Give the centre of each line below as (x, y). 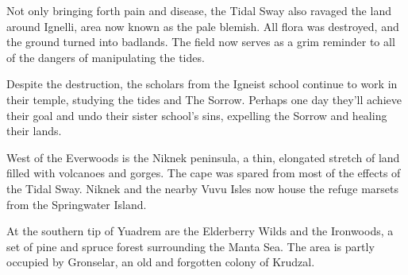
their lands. (34, 131)
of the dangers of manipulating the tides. (106, 57)
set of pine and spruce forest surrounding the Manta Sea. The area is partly (191, 246)
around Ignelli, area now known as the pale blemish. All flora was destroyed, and (203, 26)
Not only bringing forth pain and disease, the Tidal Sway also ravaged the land (199, 10)
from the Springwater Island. (77, 204)
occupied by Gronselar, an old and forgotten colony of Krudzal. (161, 262)
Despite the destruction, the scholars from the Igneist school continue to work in (202, 84)
